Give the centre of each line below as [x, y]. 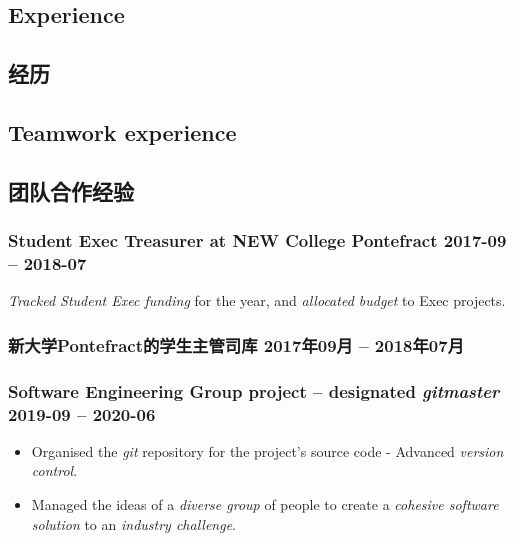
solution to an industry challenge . [133, 523]
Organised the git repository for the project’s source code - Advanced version [267, 450]
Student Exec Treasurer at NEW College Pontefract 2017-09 [257, 240]
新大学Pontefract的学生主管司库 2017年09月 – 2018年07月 [236, 344]
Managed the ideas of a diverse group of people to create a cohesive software [265, 504]
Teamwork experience [122, 131]
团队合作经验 [71, 190]
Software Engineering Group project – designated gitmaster [254, 390]
